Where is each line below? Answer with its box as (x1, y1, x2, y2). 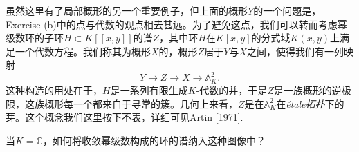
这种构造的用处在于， (6, 82, 102, 97)
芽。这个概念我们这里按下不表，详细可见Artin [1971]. (6, 110, 243, 124)
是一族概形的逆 (273, 82, 342, 97)
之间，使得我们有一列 (246, 44, 344, 58)
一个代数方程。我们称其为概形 (15, 44, 151, 58)
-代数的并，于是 (196, 82, 268, 97)
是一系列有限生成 (110, 82, 188, 97)
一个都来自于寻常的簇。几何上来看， (73, 96, 238, 111)
